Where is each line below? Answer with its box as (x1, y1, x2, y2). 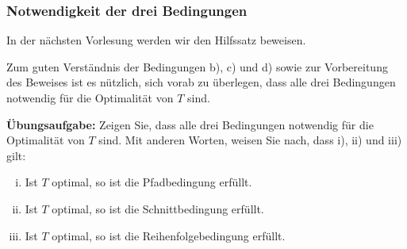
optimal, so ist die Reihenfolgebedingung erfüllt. (52, 227, 286, 243)
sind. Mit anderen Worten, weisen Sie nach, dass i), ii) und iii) (98, 132, 402, 148)
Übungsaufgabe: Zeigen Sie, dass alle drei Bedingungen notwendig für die (6, 116, 374, 132)
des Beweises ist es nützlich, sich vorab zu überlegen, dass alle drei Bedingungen (6, 74, 396, 90)
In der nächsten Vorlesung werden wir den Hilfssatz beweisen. (6, 32, 306, 48)
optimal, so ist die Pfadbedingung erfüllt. (52, 174, 252, 190)
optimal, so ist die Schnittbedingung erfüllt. (52, 200, 264, 216)
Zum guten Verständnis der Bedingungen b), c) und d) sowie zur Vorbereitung (6, 58, 388, 75)
